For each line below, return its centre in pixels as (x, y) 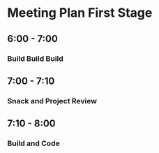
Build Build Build (36, 59)
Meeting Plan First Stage (80, 13)
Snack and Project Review (52, 101)
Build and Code (34, 143)
